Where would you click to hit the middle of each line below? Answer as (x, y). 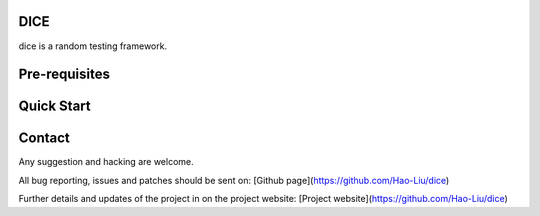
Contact (44, 138)
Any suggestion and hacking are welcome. (106, 162)
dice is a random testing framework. (93, 46)
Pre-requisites (64, 74)
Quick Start (54, 106)
